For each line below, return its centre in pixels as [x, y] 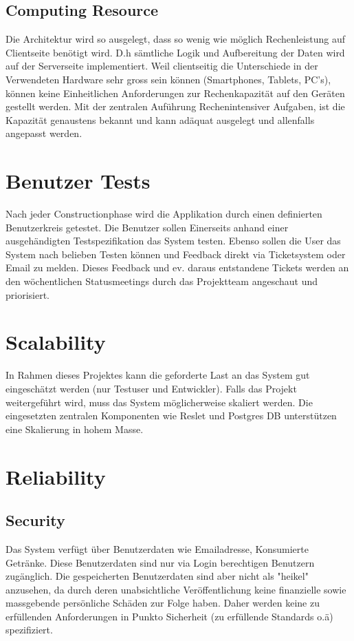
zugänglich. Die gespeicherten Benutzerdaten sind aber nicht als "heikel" [157, 576]
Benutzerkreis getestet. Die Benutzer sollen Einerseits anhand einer [147, 227]
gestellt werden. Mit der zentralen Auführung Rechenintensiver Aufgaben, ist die [175, 106]
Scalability [56, 342]
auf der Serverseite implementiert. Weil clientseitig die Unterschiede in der [162, 66]
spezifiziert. [29, 630]
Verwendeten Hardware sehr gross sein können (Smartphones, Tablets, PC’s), [168, 79]
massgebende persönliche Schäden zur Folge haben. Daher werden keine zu [163, 603]
